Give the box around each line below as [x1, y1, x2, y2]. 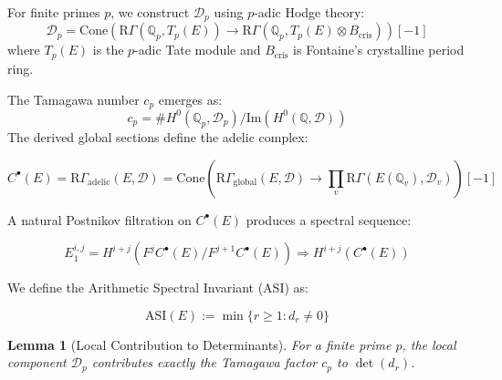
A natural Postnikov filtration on [7, 210, 192, 229]
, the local [402, 334, 456, 354]
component [7, 353, 67, 372]
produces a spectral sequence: [246, 210, 412, 229]
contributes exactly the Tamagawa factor [91, 353, 318, 372]
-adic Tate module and [134, 40, 261, 59]
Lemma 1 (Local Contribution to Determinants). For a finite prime [7, 334, 392, 354]
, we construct [110, 3, 190, 21]
